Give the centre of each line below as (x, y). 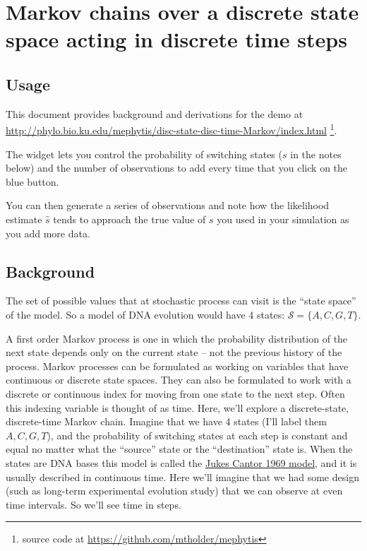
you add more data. (48, 233)
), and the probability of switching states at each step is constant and (197, 435)
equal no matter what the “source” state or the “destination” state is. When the (179, 449)
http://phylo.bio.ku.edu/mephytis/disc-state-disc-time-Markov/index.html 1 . (172, 129)
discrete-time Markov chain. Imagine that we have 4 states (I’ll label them (166, 421)
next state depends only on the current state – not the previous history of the (174, 352)
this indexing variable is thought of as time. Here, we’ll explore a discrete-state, (178, 407)
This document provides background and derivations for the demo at (155, 113)
